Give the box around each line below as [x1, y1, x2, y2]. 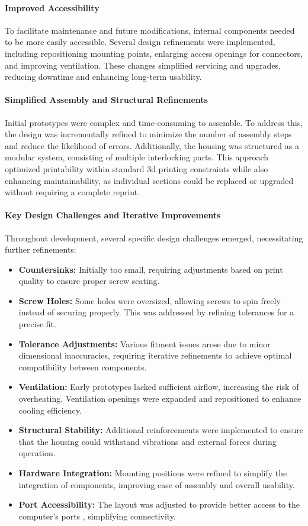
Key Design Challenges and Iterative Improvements [5, 209, 221, 221]
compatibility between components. [18, 360, 147, 373]
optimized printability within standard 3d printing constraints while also [5, 162, 268, 175]
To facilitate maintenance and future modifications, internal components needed [5, 24, 295, 36]
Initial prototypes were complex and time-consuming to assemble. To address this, [5, 116, 303, 128]
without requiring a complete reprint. [5, 186, 140, 198]
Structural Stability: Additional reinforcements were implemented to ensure [18, 424, 304, 436]
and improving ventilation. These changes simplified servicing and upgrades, [5, 59, 281, 71]
